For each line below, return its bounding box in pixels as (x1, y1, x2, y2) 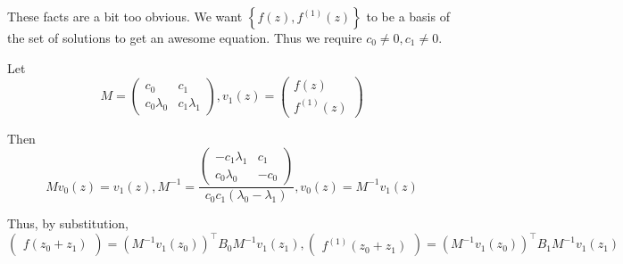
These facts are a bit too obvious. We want (7, 7, 243, 25)
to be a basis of (366, 7, 450, 25)
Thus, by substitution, (7, 214, 129, 233)
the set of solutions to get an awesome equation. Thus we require (7, 29, 362, 46)
